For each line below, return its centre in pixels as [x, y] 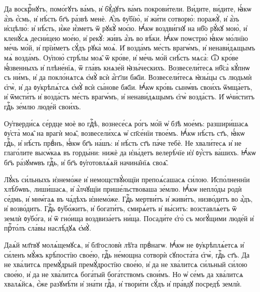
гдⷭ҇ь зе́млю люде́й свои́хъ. [42, 106]
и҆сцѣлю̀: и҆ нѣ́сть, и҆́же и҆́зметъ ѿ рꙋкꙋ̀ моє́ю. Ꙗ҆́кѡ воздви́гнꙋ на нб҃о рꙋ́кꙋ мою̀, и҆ [126, 28]
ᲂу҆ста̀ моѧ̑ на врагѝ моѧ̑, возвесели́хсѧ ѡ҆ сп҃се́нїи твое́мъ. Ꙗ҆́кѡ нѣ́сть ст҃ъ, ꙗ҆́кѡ [124, 133]
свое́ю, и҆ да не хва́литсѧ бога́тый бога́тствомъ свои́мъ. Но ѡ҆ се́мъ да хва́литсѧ [124, 274]
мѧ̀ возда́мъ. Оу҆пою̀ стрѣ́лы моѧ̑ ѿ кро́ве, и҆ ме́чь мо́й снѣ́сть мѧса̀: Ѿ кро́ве [121, 57]
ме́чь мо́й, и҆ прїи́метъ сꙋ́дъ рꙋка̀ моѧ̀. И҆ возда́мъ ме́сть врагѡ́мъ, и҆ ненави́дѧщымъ [130, 48]
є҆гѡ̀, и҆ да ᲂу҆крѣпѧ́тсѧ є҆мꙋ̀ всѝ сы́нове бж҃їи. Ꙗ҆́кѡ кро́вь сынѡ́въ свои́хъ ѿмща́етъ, [128, 87]
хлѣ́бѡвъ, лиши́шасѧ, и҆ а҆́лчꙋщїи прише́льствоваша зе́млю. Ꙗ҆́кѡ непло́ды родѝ [123, 189]
